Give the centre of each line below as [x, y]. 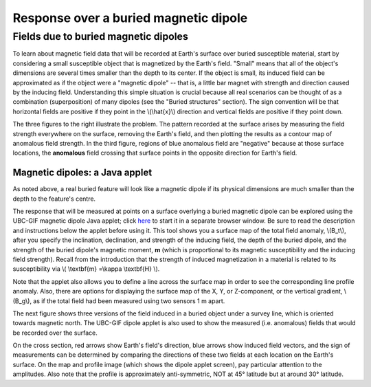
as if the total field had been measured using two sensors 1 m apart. [129, 301]
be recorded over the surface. [55, 333]
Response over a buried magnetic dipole [130, 18]
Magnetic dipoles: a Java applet [82, 173]
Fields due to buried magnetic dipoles [100, 36]
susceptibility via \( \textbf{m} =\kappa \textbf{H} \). [86, 269]
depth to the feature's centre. [54, 199]
